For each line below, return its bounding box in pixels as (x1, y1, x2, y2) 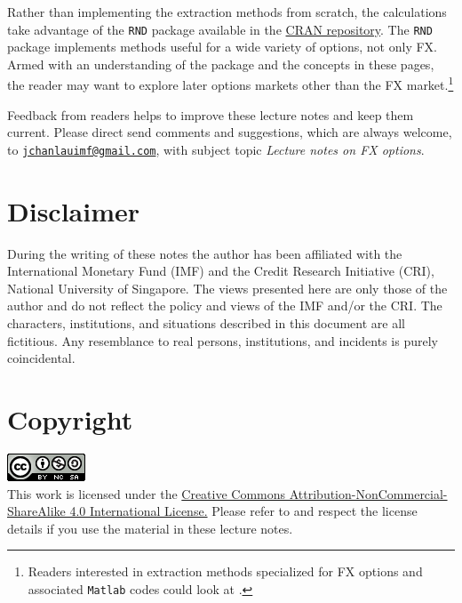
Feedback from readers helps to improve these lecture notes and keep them (7, 105, 414, 124)
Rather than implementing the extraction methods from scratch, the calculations (7, 3, 447, 20)
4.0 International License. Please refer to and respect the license (69, 502, 418, 520)
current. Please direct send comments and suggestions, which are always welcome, (7, 123, 452, 141)
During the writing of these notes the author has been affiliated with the (7, 244, 402, 262)
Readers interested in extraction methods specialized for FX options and (28, 562, 423, 581)
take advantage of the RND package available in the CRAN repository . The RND (7, 20, 433, 38)
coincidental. (7, 349, 76, 367)
